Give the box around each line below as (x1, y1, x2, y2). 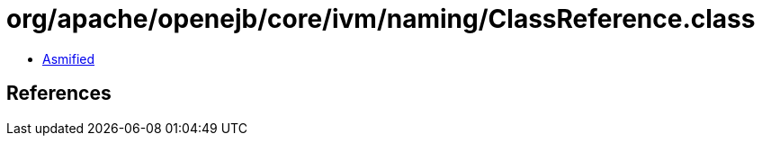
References (6, 82, 112, 105)
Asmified (42, 50, 95, 67)
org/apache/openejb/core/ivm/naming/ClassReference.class (6, 4, 756, 34)
